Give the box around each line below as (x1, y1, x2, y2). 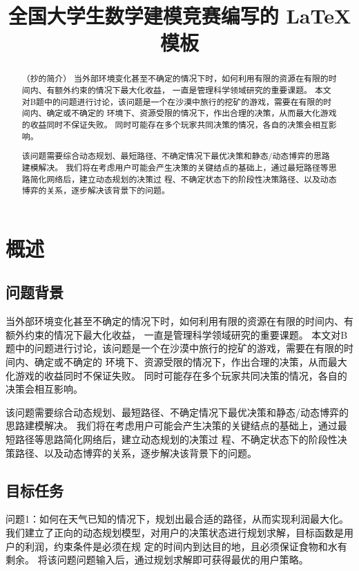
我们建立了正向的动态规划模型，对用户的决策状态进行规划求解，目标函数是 (6, 525, 344, 539)
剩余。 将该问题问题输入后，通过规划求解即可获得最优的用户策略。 (6, 552, 309, 567)
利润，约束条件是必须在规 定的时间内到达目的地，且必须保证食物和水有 (24, 539, 347, 553)
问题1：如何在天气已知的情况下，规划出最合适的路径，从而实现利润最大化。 (6, 512, 349, 526)
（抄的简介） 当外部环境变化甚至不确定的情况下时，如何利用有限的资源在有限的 (21, 73, 329, 84)
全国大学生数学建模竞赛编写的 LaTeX (8, 1, 351, 30)
